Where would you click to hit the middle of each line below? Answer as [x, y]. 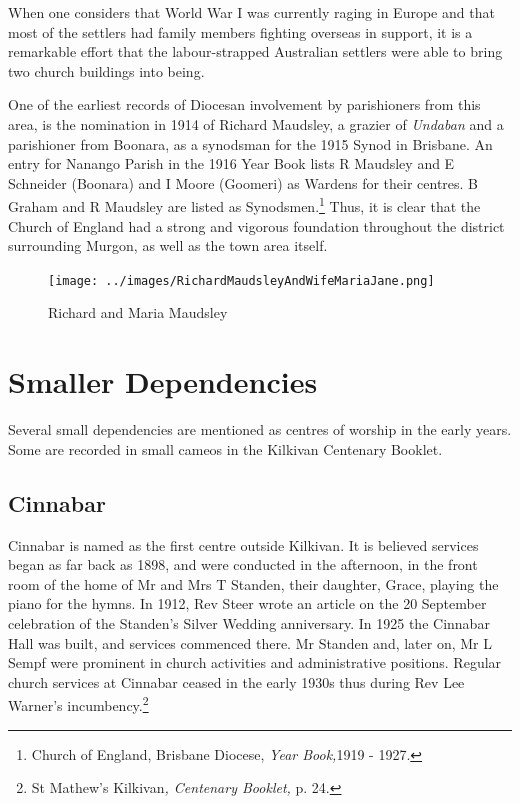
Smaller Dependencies [163, 381]
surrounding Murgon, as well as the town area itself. [168, 245]
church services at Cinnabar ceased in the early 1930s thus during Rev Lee [236, 681]
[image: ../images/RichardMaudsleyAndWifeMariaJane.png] [241, 280]
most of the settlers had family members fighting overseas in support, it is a [240, 31]
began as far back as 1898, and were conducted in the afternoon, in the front [243, 564]
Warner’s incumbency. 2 [78, 703]
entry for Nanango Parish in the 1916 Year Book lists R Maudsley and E [231, 163]
